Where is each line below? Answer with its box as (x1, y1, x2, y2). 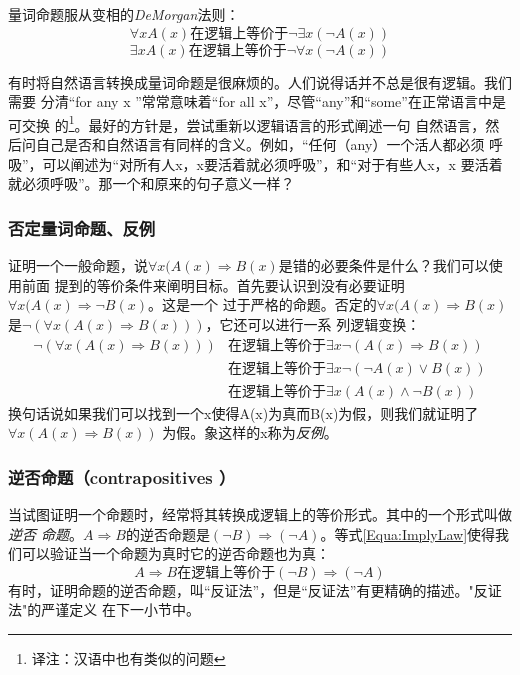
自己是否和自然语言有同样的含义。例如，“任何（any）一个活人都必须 (35, 134, 485, 155)
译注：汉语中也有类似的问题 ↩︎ (31, 647, 226, 668)
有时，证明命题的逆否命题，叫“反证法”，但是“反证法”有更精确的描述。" (8, 579, 474, 600)
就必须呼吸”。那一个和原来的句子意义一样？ (8, 173, 295, 194)
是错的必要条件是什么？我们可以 (278, 255, 489, 276)
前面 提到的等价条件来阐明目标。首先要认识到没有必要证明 (21, 274, 405, 295)
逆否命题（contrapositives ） (8, 464, 236, 489)
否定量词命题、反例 (8, 215, 156, 240)
